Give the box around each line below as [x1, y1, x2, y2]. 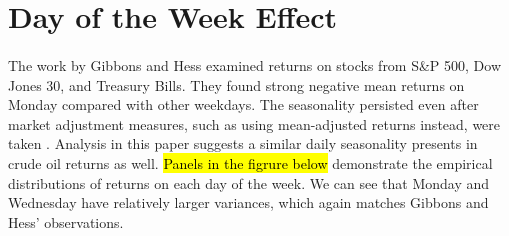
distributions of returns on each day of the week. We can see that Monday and [8, 172, 490, 193]
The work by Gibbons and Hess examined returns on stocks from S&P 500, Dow [8, 54, 502, 75]
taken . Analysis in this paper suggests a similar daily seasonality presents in [8, 133, 478, 154]
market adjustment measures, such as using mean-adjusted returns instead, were [8, 113, 501, 134]
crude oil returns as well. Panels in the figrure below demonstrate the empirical [8, 152, 493, 173]
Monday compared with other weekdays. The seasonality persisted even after [8, 94, 479, 115]
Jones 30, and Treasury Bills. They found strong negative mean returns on [8, 74, 465, 95]
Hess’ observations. [8, 211, 124, 232]
